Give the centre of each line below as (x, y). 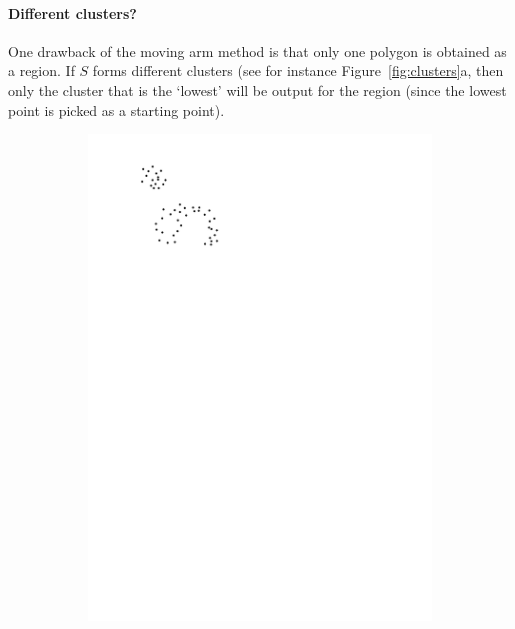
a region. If (41, 70)
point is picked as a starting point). (116, 109)
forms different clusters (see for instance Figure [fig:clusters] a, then (298, 70)
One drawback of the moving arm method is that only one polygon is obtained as (257, 50)
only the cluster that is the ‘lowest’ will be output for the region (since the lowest (257, 89)
